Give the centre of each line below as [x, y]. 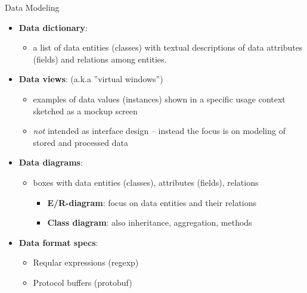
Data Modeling [32, 7]
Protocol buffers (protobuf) [83, 282]
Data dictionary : [53, 27]
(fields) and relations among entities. [100, 59]
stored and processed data [80, 142]
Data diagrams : [51, 162]
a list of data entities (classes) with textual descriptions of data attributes [168, 47]
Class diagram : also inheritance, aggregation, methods [150, 222]
